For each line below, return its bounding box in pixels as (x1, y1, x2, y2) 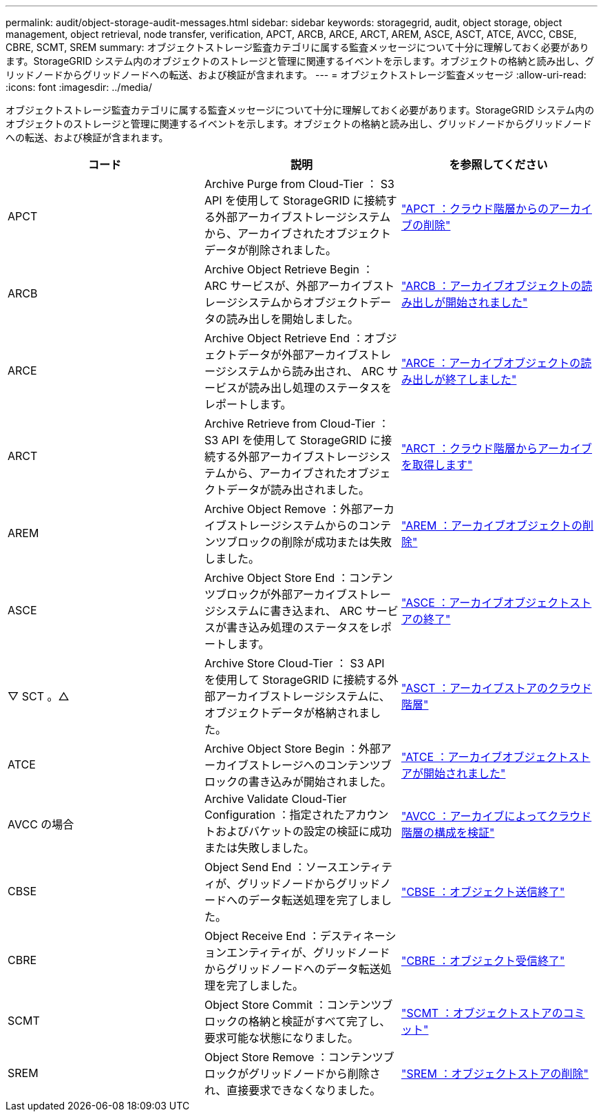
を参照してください (449, 158, 548, 171)
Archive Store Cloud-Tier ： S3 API (204, 656, 385, 670)
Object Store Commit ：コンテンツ (204, 998, 382, 1012)
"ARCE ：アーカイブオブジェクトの (401, 356, 581, 370)
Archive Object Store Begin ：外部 (204, 742, 381, 755)
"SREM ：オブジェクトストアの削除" (401, 1067, 589, 1081)
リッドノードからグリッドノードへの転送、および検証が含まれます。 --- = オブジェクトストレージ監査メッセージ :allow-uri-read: (6, 69, 586, 81)
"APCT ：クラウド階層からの (401, 202, 549, 216)
